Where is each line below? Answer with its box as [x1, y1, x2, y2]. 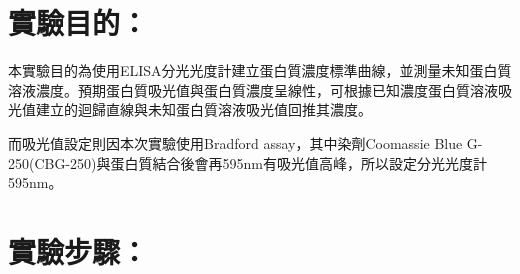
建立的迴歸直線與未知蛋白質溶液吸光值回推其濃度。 [35, 99, 372, 120]
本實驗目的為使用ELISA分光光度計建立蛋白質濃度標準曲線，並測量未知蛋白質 [8, 60, 512, 81]
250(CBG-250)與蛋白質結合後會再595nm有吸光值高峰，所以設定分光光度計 [8, 152, 488, 173]
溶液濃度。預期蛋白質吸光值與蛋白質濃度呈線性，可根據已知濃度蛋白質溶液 [8, 79, 498, 100]
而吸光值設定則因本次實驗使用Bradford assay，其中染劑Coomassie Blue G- [8, 132, 483, 153]
